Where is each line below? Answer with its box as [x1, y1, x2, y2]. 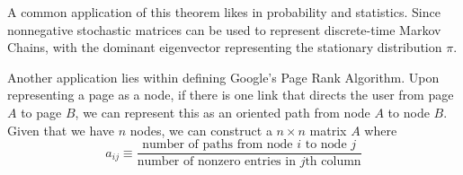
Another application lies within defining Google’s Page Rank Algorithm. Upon [7, 67, 440, 86]
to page [21, 102, 62, 121]
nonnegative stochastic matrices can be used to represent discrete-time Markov [7, 20, 441, 39]
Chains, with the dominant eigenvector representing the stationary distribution [7, 38, 442, 57]
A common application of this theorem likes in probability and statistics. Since [7, 3, 441, 21]
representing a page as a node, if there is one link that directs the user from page [7, 85, 454, 104]
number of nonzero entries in [137, 155, 296, 169]
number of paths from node [142, 138, 293, 152]
